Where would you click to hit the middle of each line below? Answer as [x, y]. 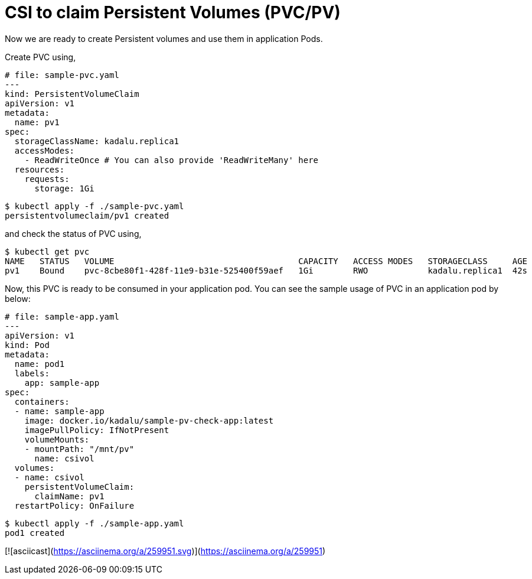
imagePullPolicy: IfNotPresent [97, 430]
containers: [42, 401]
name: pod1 [40, 364]
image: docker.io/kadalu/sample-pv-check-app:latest [149, 420]
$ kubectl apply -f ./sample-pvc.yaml [94, 206]
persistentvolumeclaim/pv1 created [87, 215]
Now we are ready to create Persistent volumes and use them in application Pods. [164, 38]
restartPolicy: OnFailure [74, 505]
